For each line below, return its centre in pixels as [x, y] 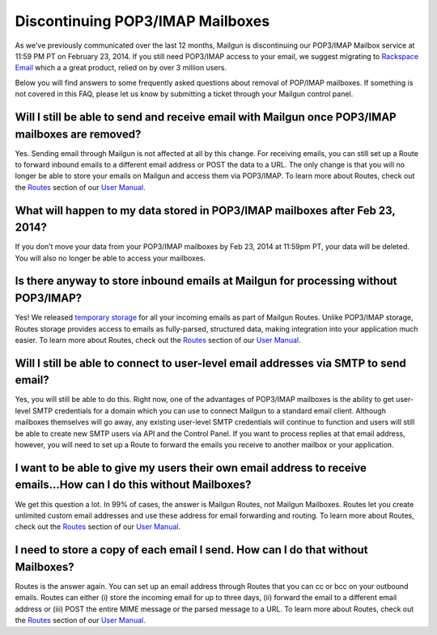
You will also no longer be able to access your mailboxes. [110, 258]
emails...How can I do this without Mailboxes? [133, 485]
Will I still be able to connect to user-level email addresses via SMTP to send [210, 363]
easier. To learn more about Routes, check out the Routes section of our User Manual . [158, 340]
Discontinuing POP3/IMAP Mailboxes [142, 21]
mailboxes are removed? [78, 134]
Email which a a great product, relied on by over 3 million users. [121, 68]
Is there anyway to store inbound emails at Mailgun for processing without [206, 281]
